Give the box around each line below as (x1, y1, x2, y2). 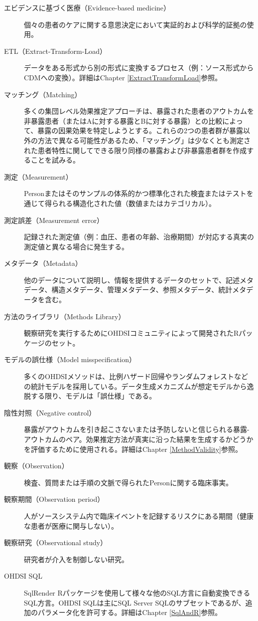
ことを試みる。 (30, 155, 80, 165)
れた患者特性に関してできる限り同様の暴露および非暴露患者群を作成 (24, 145, 247, 155)
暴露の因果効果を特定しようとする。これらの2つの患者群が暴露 (37, 125, 243, 136)
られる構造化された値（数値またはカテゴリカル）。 (51, 198, 216, 208)
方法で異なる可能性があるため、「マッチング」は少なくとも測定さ (37, 135, 251, 145)
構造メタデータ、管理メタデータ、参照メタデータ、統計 (51, 284, 233, 295)
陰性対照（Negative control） (4, 407, 96, 417)
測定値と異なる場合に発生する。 (24, 241, 129, 251)
